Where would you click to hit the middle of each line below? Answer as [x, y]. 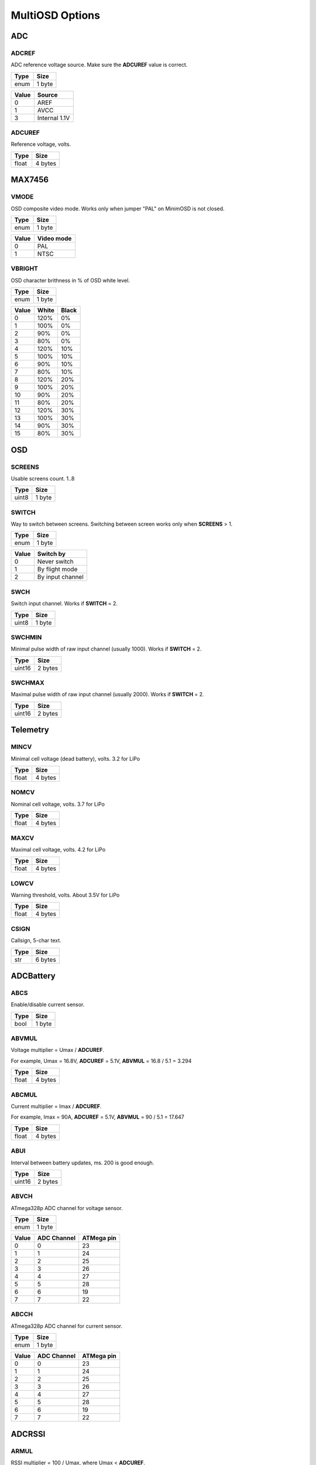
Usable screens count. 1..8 [43, 478]
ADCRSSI [28, 1434]
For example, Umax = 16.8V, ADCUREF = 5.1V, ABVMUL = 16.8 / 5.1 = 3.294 [101, 1061]
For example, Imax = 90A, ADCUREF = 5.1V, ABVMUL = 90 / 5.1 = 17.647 [97, 1117]
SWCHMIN [26, 637]
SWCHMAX [28, 683]
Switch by [51, 554]
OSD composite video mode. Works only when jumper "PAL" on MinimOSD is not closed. [118, 209]
